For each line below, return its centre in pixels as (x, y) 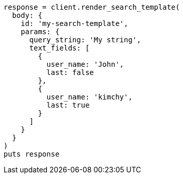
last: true (68, 105)
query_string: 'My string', (85, 40)
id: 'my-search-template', (74, 23)
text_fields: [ (59, 48)
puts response (32, 154)
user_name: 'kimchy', (89, 97)
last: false (70, 72)
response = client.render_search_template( (92, 7)
